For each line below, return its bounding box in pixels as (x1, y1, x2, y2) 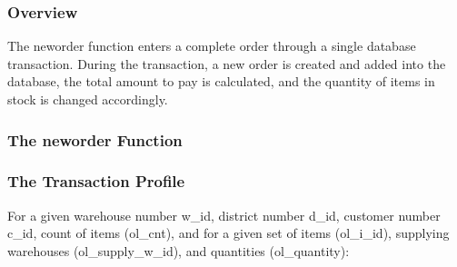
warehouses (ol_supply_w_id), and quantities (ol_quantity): (7, 241, 350, 260)
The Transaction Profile (7, 170, 185, 193)
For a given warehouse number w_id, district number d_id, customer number (7, 205, 441, 224)
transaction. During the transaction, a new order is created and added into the (7, 54, 446, 73)
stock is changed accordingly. (7, 90, 168, 108)
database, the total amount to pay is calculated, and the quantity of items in (7, 72, 435, 91)
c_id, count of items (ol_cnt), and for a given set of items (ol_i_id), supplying (7, 223, 450, 242)
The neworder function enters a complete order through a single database (7, 36, 416, 55)
